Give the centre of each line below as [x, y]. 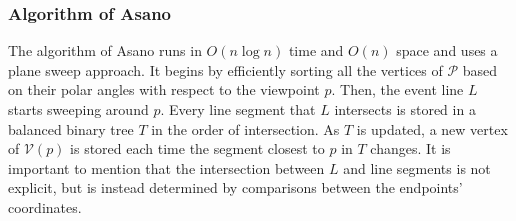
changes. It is [410, 148]
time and [316, 50]
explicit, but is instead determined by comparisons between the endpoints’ [235, 187]
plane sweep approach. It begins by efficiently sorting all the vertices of [225, 69]
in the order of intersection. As [245, 128]
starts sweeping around [78, 109]
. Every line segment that [238, 109]
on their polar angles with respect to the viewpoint [164, 89]
